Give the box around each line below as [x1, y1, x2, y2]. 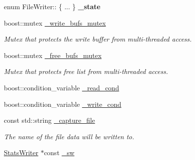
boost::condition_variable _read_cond [4, 82, 119, 92]
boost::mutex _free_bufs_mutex [4, 50, 102, 60]
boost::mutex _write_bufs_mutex [4, 17, 106, 28]
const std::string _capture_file [4, 115, 95, 125]
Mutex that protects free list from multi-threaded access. [4, 66, 168, 76]
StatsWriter [4, 147, 38, 158]
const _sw [44, 147, 75, 158]
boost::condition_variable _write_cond [4, 99, 122, 109]
